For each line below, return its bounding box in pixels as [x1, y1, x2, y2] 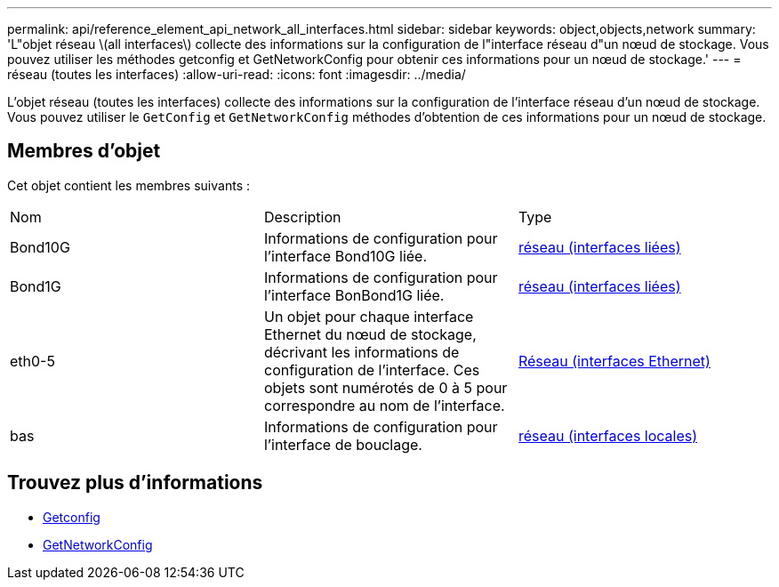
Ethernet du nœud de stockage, [263, 325, 477, 343]
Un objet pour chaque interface [263, 307, 474, 326]
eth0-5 [10, 351, 55, 370]
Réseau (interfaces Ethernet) [518, 351, 711, 370]
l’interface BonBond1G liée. [263, 285, 445, 304]
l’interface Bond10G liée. [263, 246, 428, 265]
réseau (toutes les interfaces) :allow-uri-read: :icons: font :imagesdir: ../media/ [7, 67, 466, 82]
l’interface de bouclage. [263, 435, 422, 454]
